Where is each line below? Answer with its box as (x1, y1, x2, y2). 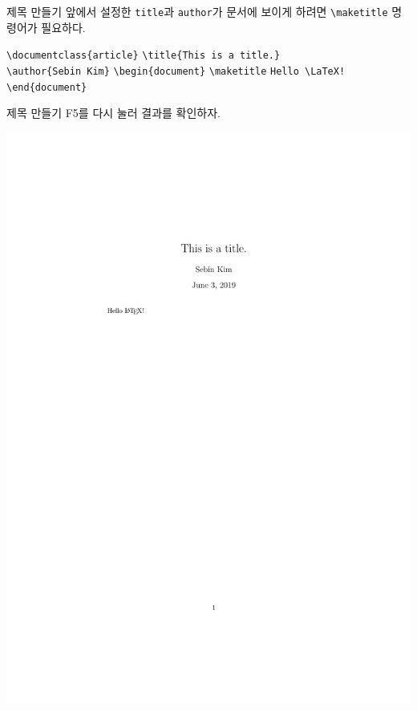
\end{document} (6, 81, 87, 93)
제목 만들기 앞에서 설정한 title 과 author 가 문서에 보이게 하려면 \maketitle (6, 3, 388, 19)
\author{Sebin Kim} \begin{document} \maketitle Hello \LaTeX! (6, 65, 346, 77)
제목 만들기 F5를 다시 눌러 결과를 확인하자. (6, 104, 221, 121)
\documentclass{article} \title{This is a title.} (6, 50, 281, 62)
